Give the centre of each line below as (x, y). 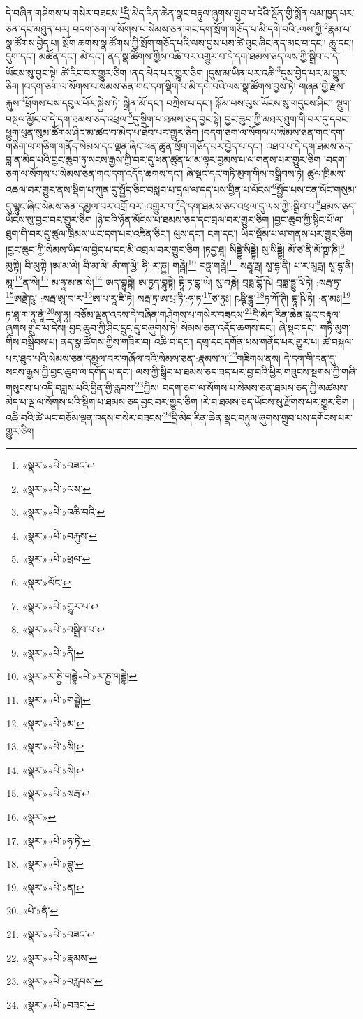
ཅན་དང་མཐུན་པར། (38, 28)
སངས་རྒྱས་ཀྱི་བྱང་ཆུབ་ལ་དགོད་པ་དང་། (69, 371)
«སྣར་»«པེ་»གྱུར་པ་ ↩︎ (60, 605)
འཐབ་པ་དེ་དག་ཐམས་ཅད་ (309, 146)
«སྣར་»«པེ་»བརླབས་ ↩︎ (62, 981)
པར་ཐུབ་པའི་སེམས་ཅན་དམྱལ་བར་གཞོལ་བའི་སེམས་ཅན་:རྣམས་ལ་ (117, 358)
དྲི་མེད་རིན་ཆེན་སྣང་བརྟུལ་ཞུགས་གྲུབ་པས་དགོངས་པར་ (262, 417)
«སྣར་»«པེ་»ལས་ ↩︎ (56, 488)
